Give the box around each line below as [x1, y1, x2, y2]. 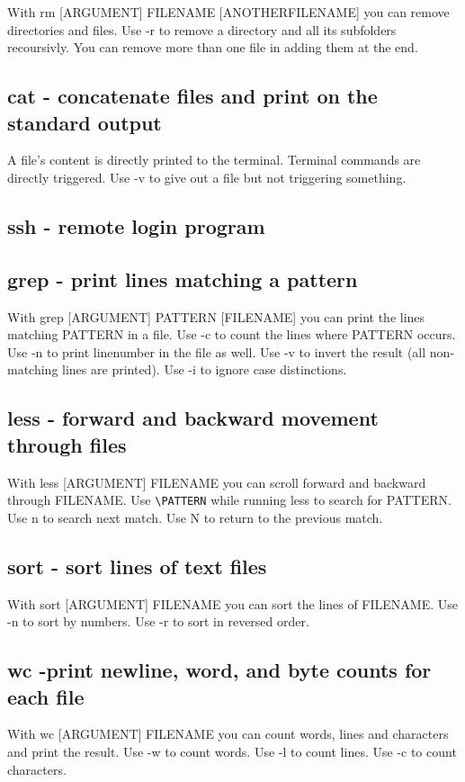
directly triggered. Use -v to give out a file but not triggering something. [7, 167, 407, 186]
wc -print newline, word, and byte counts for [7, 656, 432, 684]
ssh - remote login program [7, 211, 265, 239]
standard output [7, 108, 162, 136]
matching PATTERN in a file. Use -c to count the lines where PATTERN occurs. [7, 325, 456, 344]
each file [7, 682, 85, 710]
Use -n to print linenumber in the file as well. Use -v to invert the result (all [7, 342, 426, 361]
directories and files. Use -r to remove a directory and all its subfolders [7, 20, 397, 39]
